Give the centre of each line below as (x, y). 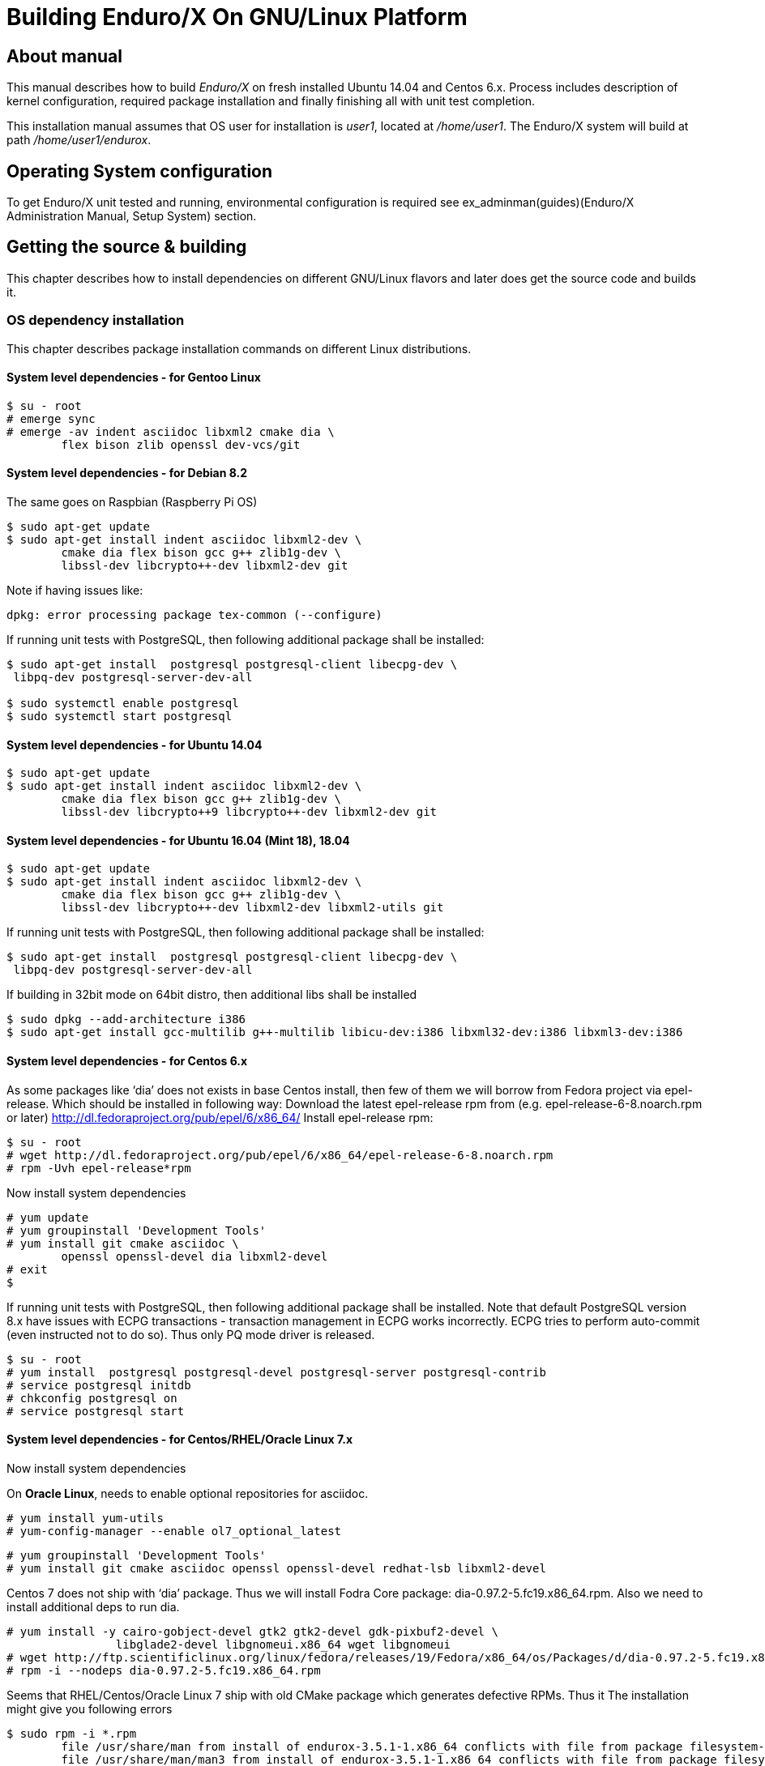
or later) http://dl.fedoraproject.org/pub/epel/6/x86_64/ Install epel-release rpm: (220, 1117)
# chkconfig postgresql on (92, 1398)
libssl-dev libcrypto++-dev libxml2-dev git (205, 566)
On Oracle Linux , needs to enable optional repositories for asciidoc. (188, 1493)
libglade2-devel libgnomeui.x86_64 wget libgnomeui (283, 1644)
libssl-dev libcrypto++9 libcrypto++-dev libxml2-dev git (249, 812)
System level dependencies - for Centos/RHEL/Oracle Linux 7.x (180, 1440)
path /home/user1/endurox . (79, 140)
